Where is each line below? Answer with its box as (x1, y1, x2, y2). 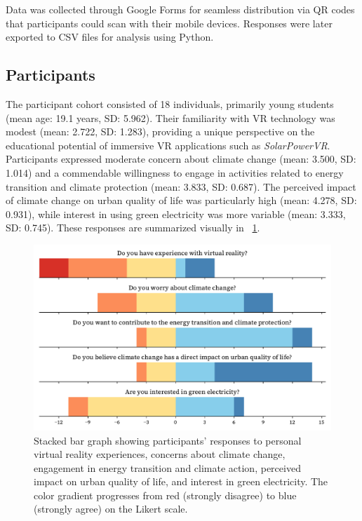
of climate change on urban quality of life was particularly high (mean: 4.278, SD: (6, 193, 357, 208)
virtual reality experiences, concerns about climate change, (34, 447, 286, 461)
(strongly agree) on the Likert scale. (34, 501, 188, 516)
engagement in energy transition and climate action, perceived (34, 460, 301, 475)
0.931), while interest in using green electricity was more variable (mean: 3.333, (6, 206, 346, 221)
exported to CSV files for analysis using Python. (6, 29, 214, 44)
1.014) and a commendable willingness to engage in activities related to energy (6, 165, 344, 180)
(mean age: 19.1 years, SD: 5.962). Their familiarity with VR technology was (6, 110, 335, 125)
